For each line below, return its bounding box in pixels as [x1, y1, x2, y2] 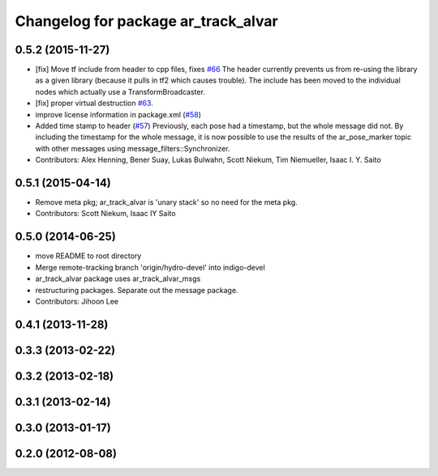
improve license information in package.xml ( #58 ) [35, 109, 202, 119]
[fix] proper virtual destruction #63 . [35, 98, 153, 108]
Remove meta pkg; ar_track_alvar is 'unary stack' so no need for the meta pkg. [35, 198, 298, 207]
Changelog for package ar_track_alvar [15, 12, 279, 30]
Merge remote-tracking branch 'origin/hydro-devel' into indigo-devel [35, 262, 265, 272]
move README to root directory [35, 251, 142, 261]
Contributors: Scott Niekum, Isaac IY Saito [35, 209, 176, 219]
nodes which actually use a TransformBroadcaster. [35, 87, 206, 96]
